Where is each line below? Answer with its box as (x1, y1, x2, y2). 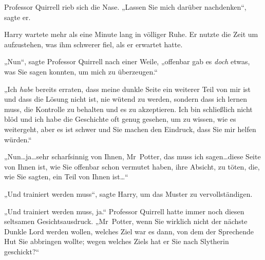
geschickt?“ (4, 246, 40, 256)
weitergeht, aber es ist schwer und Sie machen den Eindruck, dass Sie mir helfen (4, 123, 256, 134)
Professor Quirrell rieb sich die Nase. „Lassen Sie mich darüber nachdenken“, (4, 2, 247, 12)
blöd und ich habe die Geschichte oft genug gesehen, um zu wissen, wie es (4, 114, 236, 124)
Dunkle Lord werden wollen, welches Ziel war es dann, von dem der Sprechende (4, 226, 254, 236)
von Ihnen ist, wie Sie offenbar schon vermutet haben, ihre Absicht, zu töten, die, (4, 161, 260, 172)
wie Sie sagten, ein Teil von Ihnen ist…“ (4, 171, 128, 182)
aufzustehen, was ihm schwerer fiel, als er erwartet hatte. (4, 39, 183, 49)
